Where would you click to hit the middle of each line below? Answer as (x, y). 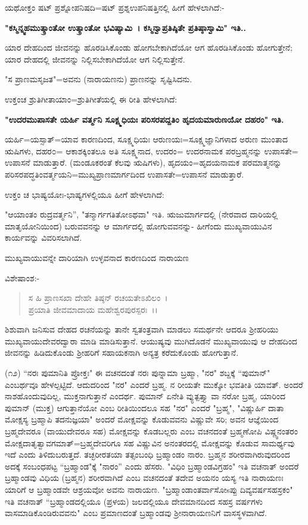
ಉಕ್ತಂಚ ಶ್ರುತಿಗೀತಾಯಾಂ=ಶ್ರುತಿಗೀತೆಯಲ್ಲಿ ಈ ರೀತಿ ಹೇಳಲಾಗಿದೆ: (91, 99)
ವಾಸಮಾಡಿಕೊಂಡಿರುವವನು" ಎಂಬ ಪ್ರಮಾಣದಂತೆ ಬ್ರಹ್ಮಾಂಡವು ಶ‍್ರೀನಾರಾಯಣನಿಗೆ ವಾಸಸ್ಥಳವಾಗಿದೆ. (136, 513)
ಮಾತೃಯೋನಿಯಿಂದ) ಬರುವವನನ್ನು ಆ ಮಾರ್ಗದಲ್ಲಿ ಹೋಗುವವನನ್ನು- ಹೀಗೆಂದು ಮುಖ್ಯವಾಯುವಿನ (139, 226)
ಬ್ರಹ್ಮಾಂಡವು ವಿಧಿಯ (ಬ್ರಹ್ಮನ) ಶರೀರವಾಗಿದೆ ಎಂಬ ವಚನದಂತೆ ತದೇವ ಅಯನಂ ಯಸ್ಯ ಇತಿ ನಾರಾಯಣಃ (144, 478)
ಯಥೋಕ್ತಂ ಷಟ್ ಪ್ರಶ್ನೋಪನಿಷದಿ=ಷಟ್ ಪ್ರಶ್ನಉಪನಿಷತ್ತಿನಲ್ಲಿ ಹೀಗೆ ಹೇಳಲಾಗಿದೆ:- (115, 7)
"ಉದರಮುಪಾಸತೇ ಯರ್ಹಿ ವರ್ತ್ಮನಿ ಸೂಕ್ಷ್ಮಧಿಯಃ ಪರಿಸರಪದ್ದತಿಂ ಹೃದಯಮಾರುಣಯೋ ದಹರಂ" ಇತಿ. (144, 119)
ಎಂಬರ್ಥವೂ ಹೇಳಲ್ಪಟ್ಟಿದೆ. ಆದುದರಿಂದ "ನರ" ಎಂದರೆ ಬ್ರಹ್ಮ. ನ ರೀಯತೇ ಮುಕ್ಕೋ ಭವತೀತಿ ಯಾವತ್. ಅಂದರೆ (154, 384)
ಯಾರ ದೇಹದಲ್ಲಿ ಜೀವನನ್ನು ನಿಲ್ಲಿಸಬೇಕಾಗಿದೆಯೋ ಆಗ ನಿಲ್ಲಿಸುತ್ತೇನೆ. (95, 59)
